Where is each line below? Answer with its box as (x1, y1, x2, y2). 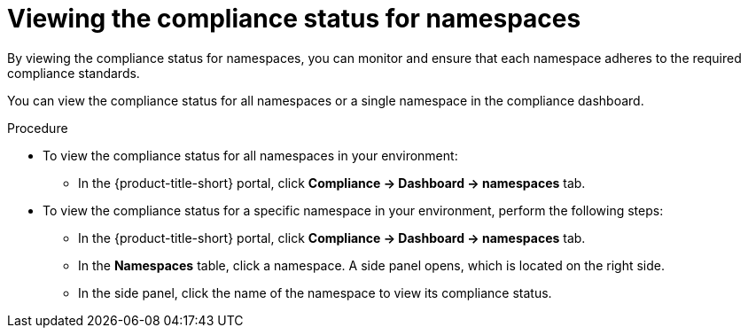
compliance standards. (7, 65, 140, 81)
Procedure (7, 120, 68, 136)
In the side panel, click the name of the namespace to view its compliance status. (78, 284, 552, 300)
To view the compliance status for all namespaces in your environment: (43, 147, 458, 163)
